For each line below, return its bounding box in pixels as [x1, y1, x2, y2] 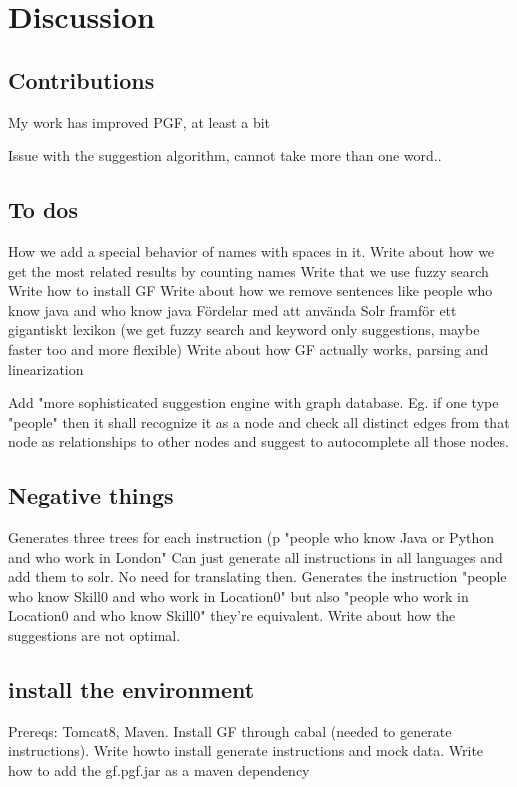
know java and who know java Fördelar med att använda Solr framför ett [8, 299, 457, 320]
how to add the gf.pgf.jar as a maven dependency [8, 760, 310, 781]
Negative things [8, 480, 174, 511]
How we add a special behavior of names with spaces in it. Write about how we [8, 240, 495, 261]
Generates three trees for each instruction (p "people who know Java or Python [8, 527, 495, 548]
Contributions [8, 64, 155, 95]
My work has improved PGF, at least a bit [8, 111, 271, 132]
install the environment [8, 674, 255, 705]
